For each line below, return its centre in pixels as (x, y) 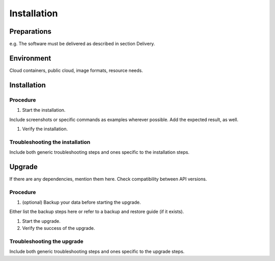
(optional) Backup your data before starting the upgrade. (81, 202)
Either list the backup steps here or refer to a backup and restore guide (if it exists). (97, 211)
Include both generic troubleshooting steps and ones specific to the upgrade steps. (97, 252)
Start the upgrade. (41, 221)
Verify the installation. (45, 129)
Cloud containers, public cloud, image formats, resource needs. (76, 70)
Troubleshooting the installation (50, 142)
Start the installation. (44, 110)
